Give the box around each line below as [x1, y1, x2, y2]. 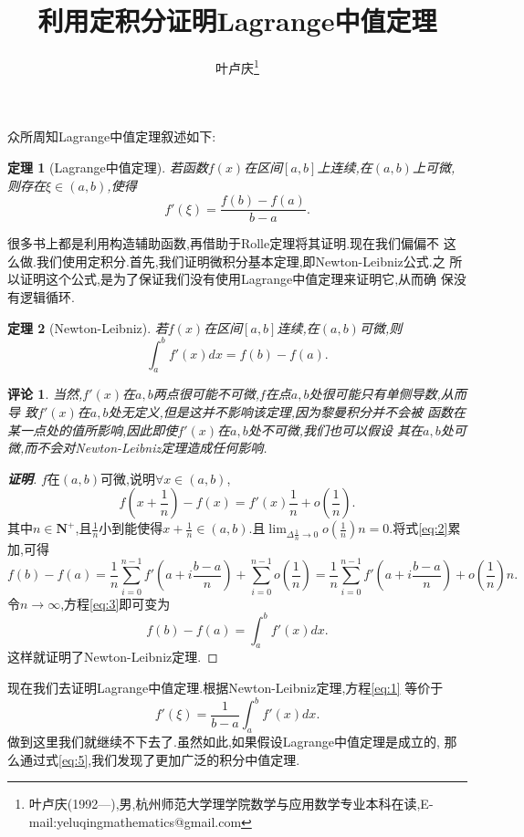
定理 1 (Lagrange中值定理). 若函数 [7, 157, 208, 176]
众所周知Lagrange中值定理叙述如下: [7, 127, 216, 146]
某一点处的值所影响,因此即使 [7, 420, 178, 439]
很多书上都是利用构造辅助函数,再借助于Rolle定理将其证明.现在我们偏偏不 [7, 234, 440, 253]
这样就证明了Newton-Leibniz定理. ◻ [7, 647, 218, 666]
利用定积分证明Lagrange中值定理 [37, 2, 437, 39]
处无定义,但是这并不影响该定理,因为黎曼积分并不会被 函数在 [108, 403, 466, 422]
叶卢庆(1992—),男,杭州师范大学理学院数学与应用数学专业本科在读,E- [28, 794, 434, 813]
